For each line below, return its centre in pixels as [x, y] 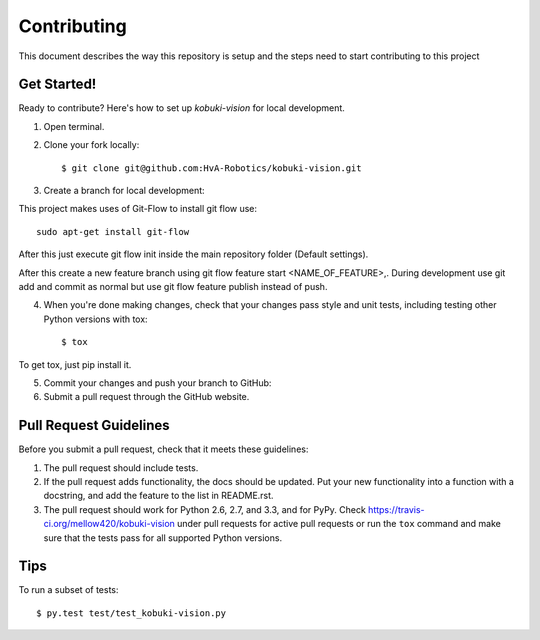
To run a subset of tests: [68, 590]
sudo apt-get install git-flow [113, 231]
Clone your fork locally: [91, 145]
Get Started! [57, 84]
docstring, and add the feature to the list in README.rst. [158, 496]
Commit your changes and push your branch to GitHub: [157, 382]
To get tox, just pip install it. [75, 364]
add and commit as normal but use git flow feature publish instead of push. [173, 286]
